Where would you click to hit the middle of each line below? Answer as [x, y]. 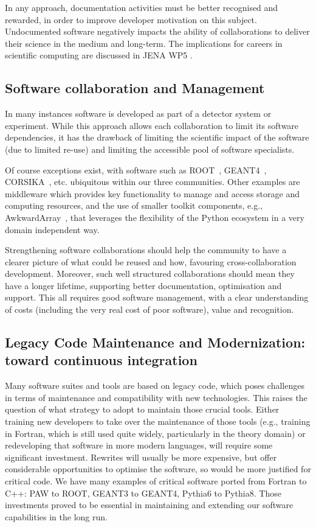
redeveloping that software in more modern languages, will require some [139, 445]
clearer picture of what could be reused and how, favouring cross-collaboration [151, 261]
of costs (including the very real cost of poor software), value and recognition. [149, 309]
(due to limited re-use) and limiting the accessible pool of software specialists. [150, 149]
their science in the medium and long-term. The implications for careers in [144, 43]
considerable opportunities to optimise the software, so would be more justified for [158, 469]
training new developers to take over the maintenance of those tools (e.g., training [158, 421]
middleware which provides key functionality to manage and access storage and [152, 193]
